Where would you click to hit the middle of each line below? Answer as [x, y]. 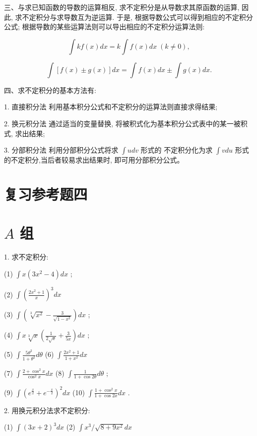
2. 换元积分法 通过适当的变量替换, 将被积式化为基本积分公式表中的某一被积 [126, 123]
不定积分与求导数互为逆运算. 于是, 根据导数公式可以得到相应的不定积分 [137, 17]
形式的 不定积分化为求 [177, 150]
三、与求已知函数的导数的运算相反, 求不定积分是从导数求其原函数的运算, [122, 7]
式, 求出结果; [25, 133]
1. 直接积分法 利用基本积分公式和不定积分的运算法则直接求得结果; [111, 107]
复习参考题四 [46, 194]
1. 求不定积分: [26, 257]
